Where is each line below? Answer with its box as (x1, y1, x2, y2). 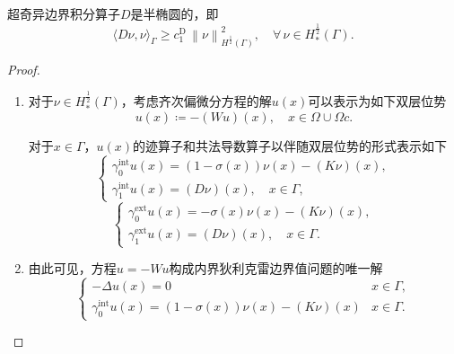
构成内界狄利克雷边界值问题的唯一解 (169, 259, 383, 278)
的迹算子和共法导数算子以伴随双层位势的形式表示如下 (133, 136, 448, 155)
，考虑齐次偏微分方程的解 (120, 92, 272, 111)
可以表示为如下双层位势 (308, 92, 447, 111)
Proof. (7, 59, 40, 78)
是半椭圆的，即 (130, 4, 219, 22)
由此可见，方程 (28, 259, 117, 278)
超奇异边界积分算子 (7, 4, 120, 22)
